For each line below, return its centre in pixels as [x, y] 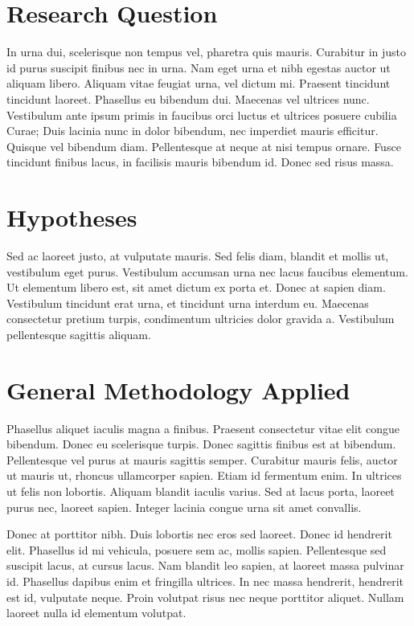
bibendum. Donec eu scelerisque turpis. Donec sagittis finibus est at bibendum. [201, 444]
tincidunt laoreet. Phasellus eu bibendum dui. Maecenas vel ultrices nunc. [188, 98]
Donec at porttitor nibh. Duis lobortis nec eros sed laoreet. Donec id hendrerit [199, 534]
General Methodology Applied [178, 389]
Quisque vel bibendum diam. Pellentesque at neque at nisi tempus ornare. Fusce [204, 146]
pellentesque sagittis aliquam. [79, 334]
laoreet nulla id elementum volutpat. [96, 613]
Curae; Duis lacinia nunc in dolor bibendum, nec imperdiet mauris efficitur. [193, 131]
